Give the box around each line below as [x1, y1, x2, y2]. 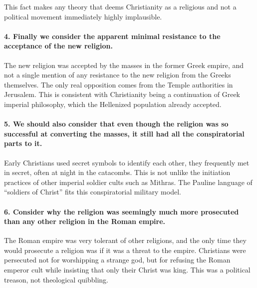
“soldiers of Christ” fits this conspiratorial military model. [4, 186, 181, 197]
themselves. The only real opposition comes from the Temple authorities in [4, 79, 233, 89]
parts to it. [4, 138, 42, 148]
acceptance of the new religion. [4, 40, 113, 51]
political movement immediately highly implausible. [4, 11, 162, 21]
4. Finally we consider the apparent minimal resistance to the [4, 30, 221, 41]
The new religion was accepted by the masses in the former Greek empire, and [4, 59, 244, 70]
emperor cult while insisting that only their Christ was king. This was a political [4, 264, 251, 275]
